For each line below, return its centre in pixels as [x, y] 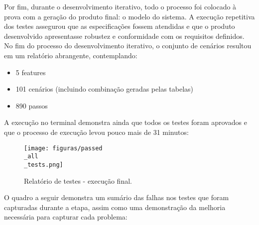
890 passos [32, 105]
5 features [31, 72]
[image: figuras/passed [63, 148]
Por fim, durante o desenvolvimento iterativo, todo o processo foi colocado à [120, 6]
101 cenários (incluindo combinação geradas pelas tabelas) [105, 89]
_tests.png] [44, 165]
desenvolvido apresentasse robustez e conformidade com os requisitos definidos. [124, 36]
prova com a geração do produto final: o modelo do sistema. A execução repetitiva [129, 16]
